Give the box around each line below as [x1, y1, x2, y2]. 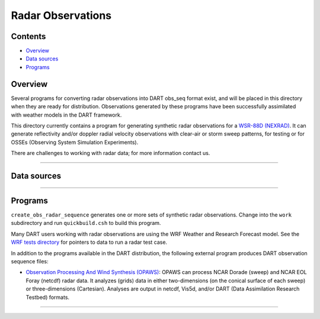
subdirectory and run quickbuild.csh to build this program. [11, 220, 161, 227]
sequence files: [11, 257, 49, 265]
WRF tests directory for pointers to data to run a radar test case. [11, 239, 168, 246]
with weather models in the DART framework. [11, 111, 122, 118]
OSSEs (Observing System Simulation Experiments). [11, 138, 139, 146]
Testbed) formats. [25, 294, 70, 301]
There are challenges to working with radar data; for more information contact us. [11, 150, 210, 157]
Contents [11, 31, 46, 41]
